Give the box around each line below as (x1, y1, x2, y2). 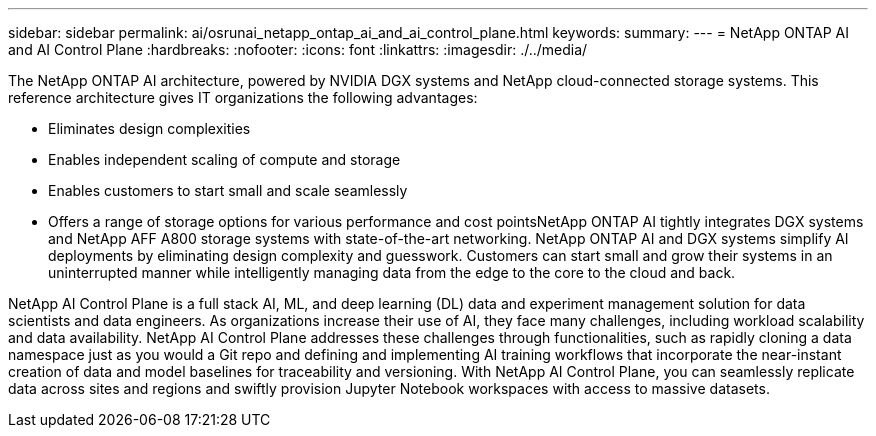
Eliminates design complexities (48, 120, 251, 137)
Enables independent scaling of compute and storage (48, 151, 401, 168)
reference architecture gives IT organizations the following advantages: (8, 89, 478, 106)
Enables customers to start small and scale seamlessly (48, 182, 408, 199)
